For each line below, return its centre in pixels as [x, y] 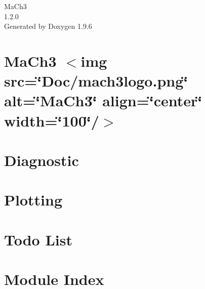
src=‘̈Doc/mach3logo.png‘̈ [96, 81]
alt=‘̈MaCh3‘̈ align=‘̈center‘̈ [103, 100]
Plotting [33, 200]
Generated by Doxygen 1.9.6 [48, 26]
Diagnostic [42, 160]
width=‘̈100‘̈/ [52, 120]
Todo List [38, 239]
